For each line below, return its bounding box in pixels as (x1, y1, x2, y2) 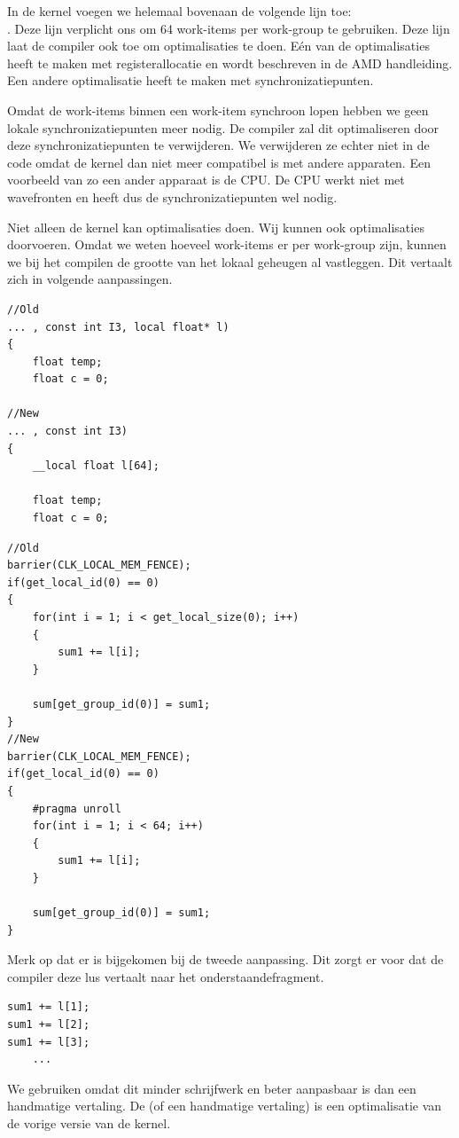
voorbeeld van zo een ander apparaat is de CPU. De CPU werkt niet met (7, 170, 405, 189)
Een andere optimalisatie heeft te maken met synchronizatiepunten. (7, 71, 374, 90)
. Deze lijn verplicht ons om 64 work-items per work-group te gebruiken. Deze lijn (7, 19, 450, 37)
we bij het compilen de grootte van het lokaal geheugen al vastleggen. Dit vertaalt (7, 252, 453, 271)
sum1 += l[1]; (7, 1001, 90, 1014)
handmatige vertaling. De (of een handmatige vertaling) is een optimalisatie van (7, 1096, 442, 1115)
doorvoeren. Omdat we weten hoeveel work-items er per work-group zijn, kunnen (7, 235, 447, 254)
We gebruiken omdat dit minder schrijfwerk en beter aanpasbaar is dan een (7, 1079, 416, 1097)
